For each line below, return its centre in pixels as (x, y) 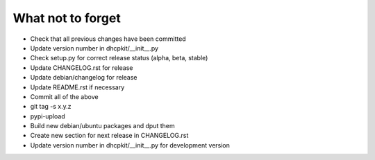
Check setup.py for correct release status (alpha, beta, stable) (119, 58)
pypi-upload (48, 116)
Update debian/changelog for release (84, 78)
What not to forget (67, 18)
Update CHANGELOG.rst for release (82, 68)
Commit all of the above (64, 96)
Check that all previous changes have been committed (108, 39)
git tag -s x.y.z (51, 107)
